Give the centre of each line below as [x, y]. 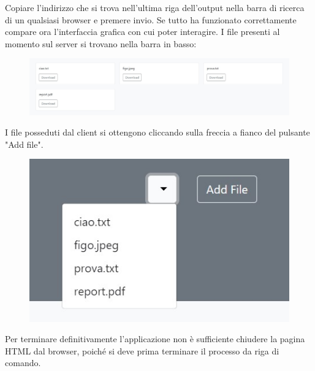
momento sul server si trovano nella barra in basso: [101, 43]
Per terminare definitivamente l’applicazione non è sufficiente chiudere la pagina [155, 339]
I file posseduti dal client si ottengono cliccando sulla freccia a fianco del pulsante [157, 132]
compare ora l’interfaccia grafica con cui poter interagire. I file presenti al [142, 32]
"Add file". [24, 144]
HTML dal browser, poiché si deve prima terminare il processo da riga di [142, 350]
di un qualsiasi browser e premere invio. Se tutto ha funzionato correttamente [151, 19]
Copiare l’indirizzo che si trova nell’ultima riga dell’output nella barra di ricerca [155, 7]
